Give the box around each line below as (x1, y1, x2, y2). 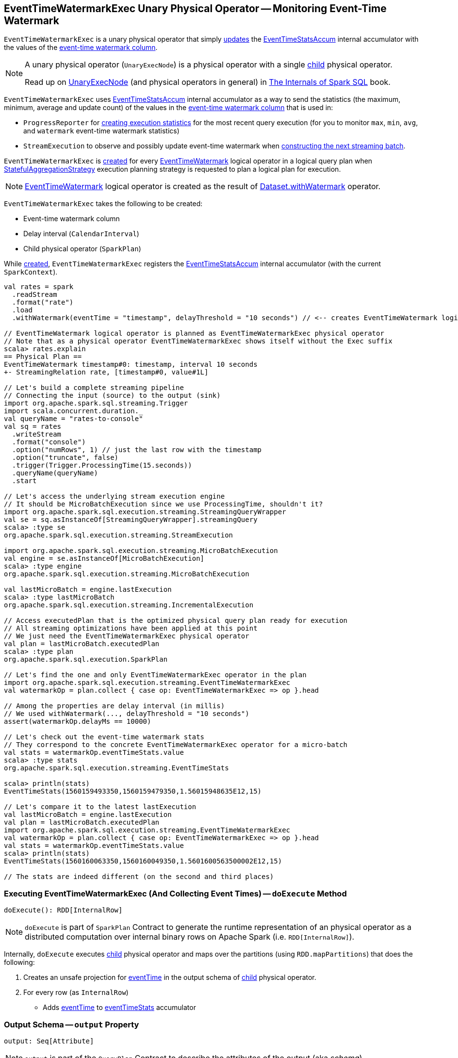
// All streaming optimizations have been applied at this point (4, 624, 258, 633)
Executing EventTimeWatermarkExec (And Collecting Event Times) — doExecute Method (4, 888, 347, 898)
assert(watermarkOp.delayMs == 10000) (4, 717, 151, 726)
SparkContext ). (4, 268, 58, 277)
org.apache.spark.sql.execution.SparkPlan (4, 655, 168, 664)
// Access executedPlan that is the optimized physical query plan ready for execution (4, 617, 348, 625)
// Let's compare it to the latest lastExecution (4, 803, 196, 811)
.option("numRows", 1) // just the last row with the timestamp (12, 446, 262, 454)
